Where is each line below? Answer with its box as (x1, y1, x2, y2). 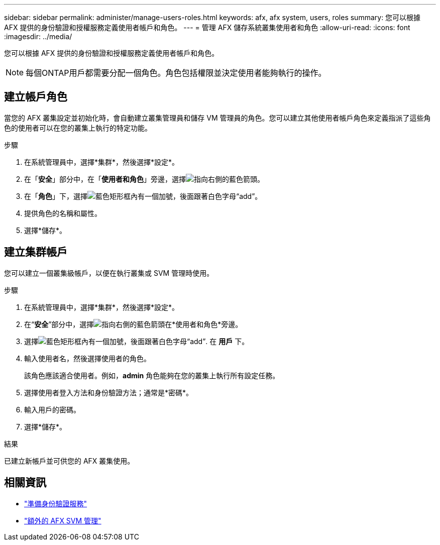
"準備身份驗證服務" (24, 499, 87, 508)
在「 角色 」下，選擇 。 (24, 191, 262, 200)
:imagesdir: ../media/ (4, 32, 72, 41)
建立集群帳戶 (4, 246, 67, 259)
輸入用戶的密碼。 (24, 405, 80, 414)
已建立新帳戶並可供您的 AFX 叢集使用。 (4, 456, 135, 465)
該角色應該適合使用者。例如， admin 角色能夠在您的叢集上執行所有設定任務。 (24, 371, 280, 380)
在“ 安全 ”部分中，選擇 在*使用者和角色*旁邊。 (24, 319, 243, 329)
